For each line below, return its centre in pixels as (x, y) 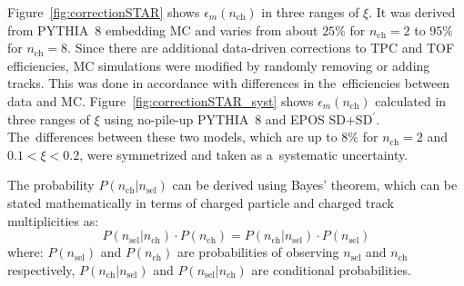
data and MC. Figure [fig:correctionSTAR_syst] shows (161, 100)
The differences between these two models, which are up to (172, 137)
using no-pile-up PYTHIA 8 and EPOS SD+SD (238, 118)
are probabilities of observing (258, 252)
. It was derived (412, 12)
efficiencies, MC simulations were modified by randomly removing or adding (219, 65)
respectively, (41, 269)
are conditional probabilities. (331, 269)
